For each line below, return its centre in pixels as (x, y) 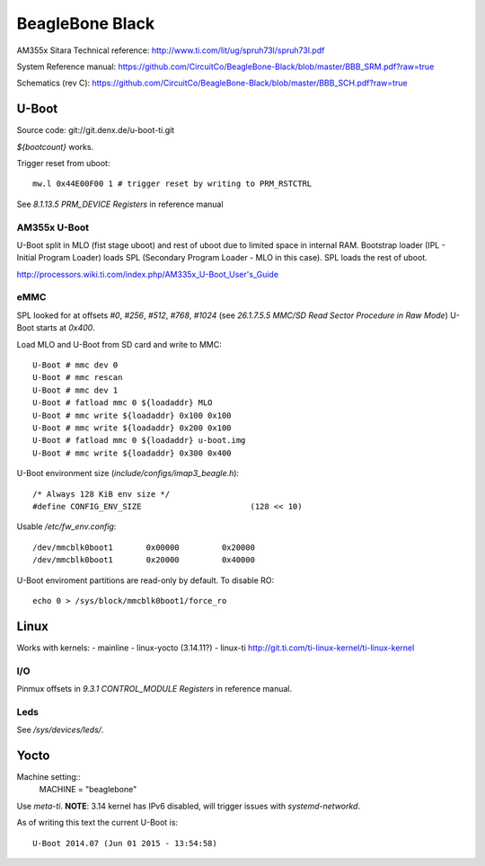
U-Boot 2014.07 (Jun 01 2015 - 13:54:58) (125, 843)
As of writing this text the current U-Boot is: (97, 823)
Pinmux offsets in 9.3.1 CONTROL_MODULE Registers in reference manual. (154, 688)
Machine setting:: (48, 776)
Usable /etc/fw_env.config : (66, 526)
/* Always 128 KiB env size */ (101, 494)
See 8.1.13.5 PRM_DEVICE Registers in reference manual (120, 204)
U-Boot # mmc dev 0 (75, 365)
